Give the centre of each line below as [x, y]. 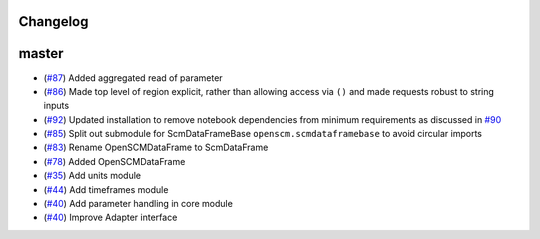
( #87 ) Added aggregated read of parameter [133, 77]
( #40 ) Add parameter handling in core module [138, 204]
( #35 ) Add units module [92, 176]
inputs [56, 106]
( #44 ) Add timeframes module [106, 189]
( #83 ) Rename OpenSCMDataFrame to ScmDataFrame [156, 147]
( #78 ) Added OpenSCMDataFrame [114, 161]
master [41, 53]
